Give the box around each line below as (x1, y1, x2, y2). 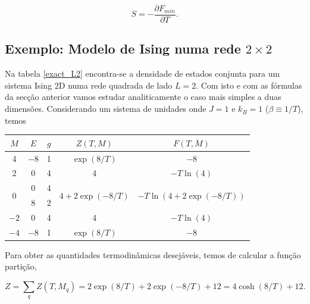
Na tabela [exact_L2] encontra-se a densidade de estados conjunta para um (5, 67, 280, 80)
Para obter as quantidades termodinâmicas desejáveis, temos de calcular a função (5, 248, 301, 261)
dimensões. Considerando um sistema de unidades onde (5, 102, 206, 115)
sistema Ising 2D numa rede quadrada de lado (5, 79, 173, 91)
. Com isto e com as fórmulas (196, 79, 302, 91)
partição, (5, 260, 37, 272)
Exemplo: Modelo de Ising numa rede (5, 39, 241, 58)
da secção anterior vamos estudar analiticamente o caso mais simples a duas (5, 90, 281, 103)
